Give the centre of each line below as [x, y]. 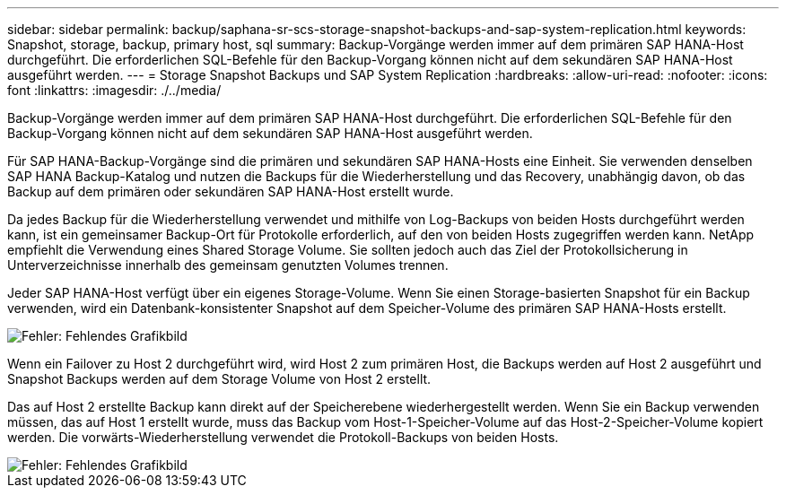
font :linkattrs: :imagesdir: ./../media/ [114, 90]
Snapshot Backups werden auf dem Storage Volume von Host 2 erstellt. [219, 379]
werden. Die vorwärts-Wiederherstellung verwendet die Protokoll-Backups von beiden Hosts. [283, 437]
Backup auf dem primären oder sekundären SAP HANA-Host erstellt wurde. [231, 191]
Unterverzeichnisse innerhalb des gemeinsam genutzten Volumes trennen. [228, 265]
